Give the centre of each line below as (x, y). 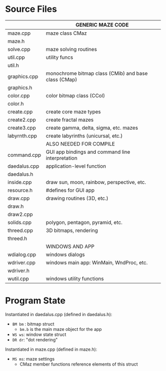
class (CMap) (62, 79)
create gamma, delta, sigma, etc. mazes (92, 128)
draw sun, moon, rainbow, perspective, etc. (96, 182)
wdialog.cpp (22, 254)
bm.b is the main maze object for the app (61, 329)
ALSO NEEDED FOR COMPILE (81, 143)
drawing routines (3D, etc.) (77, 198)
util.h (13, 65)
